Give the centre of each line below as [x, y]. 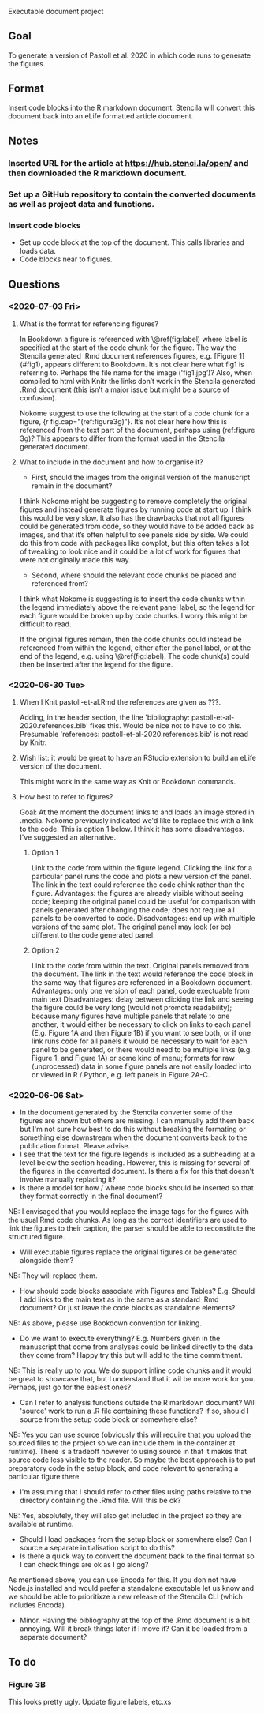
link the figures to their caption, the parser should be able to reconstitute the [132, 1228]
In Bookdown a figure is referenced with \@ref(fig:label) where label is [133, 339]
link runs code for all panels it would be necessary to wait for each [139, 1041]
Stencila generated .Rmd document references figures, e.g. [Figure [128, 355]
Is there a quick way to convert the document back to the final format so [137, 1556]
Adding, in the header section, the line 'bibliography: [105, 717]
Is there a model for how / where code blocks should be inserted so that [136, 1188]
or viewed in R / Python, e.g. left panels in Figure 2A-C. [121, 1075]
